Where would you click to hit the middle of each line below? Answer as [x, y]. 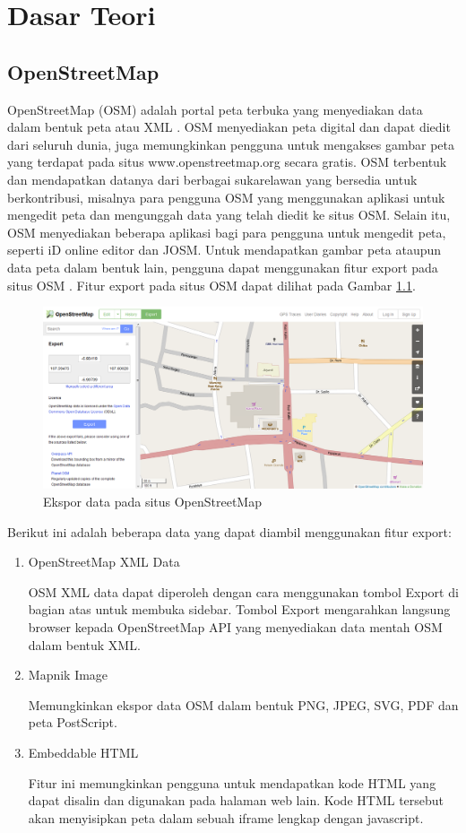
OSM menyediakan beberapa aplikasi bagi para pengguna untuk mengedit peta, [227, 232]
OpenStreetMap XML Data [104, 562]
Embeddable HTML [83, 752]
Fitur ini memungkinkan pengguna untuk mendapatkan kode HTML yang [232, 782]
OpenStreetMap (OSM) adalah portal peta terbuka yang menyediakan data [215, 109]
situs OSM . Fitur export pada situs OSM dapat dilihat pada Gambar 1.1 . [211, 285]
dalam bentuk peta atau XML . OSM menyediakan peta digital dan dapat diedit [229, 127]
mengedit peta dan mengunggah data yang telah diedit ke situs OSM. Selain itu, [229, 215]
